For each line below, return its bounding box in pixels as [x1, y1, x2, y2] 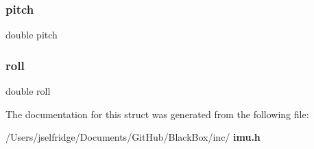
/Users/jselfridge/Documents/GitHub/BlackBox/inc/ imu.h [5, 130, 261, 144]
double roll [5, 84, 51, 98]
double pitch [5, 27, 58, 42]
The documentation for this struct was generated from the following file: [5, 106, 309, 121]
